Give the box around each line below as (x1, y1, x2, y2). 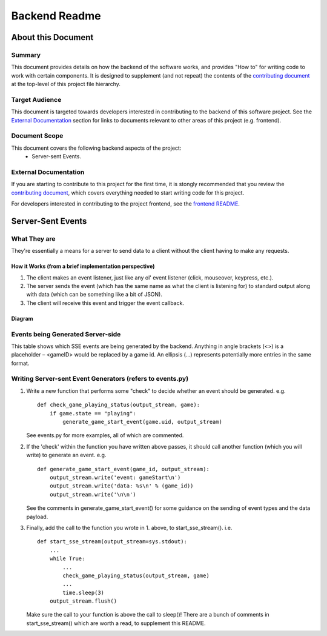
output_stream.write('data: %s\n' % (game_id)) (49, 483, 194, 489)
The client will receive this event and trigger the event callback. (26, 299, 185, 306)
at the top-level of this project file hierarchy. (11, 81, 121, 88)
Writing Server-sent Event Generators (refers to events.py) (11, 375, 189, 383)
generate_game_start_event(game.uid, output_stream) (62, 418, 222, 426)
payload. (26, 513, 48, 520)
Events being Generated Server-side (11, 330, 121, 338)
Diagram (11, 315, 33, 322)
